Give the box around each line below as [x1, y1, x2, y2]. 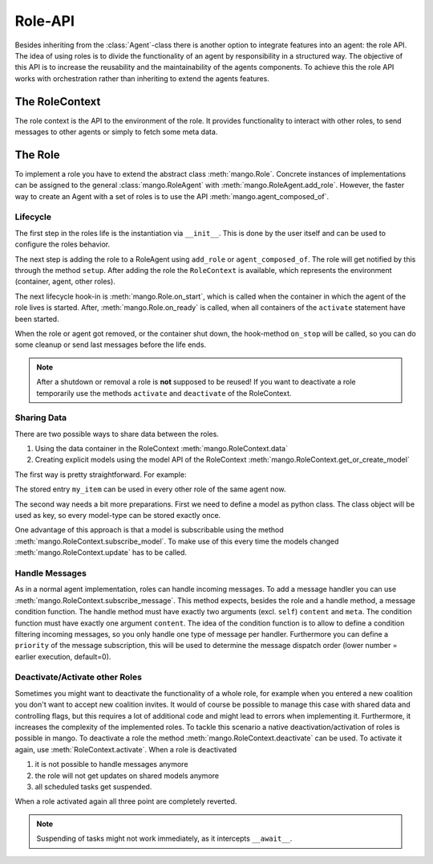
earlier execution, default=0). [14, 651, 111, 662]
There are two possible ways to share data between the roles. [14, 429, 220, 438]
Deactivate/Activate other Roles [14, 671, 142, 683]
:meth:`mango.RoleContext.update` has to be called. [14, 548, 188, 557]
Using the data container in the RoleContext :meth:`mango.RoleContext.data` [34, 444, 289, 454]
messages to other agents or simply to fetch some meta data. [14, 127, 218, 137]
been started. [14, 314, 59, 324]
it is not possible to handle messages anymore [34, 760, 188, 769]
